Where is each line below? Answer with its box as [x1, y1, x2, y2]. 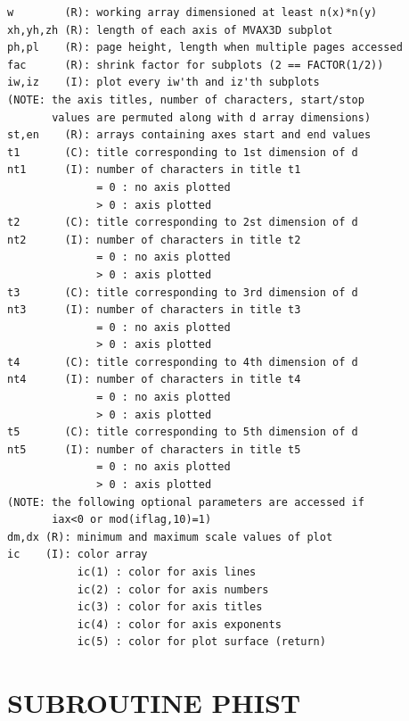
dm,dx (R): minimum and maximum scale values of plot [7, 530, 333, 543]
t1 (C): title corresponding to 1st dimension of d [7, 145, 358, 159]
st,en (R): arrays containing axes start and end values [7, 128, 372, 142]
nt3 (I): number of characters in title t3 [7, 303, 301, 317]
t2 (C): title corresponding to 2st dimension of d [7, 216, 358, 229]
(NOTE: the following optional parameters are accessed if [7, 495, 364, 509]
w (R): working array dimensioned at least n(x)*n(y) [7, 6, 378, 19]
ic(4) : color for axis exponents [77, 617, 282, 631]
